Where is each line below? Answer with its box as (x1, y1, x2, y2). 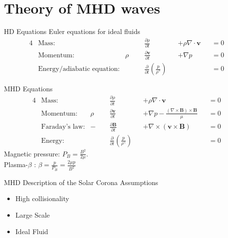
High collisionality (15, 193, 69, 204)
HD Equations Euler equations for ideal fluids (4, 26, 140, 36)
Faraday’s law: (41, 123, 85, 131)
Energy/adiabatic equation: (38, 66, 120, 73)
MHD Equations (4, 84, 53, 94)
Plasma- (4, 159, 28, 170)
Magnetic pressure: (4, 148, 60, 158)
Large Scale (15, 209, 50, 220)
